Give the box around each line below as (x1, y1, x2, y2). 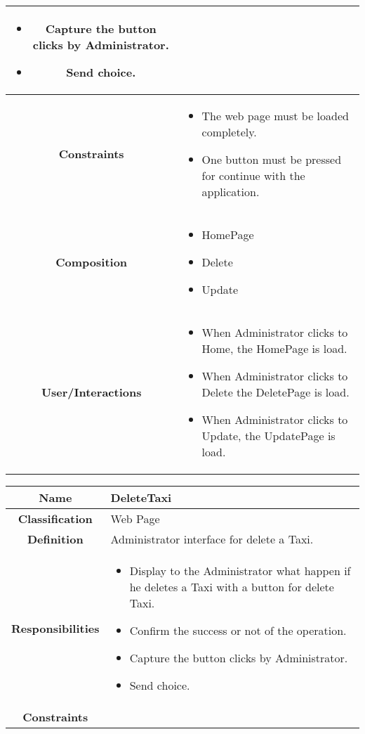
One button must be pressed (201, 151, 342, 167)
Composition (55, 254, 128, 270)
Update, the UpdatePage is (201, 427, 336, 444)
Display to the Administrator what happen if (129, 562, 351, 579)
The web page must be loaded (201, 108, 349, 124)
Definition (27, 531, 84, 547)
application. (201, 183, 260, 200)
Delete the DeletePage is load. (201, 384, 350, 400)
